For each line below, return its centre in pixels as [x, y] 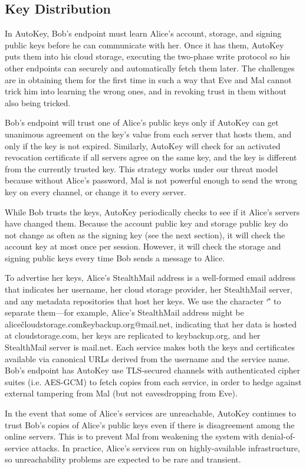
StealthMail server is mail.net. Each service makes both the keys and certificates [150, 347]
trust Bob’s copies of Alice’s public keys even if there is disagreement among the [150, 424]
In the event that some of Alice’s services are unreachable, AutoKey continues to [150, 413]
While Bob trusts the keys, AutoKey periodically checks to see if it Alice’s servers [152, 211]
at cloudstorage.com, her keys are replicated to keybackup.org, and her [133, 335]
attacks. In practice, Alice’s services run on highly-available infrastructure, [166, 447]
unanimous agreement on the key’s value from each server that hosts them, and [148, 134]
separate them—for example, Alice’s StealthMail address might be [124, 312]
